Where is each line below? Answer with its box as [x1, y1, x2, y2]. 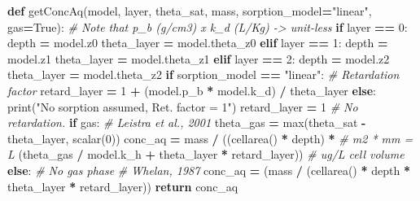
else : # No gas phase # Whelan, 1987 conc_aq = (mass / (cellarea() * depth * [7, 161, 410, 178]
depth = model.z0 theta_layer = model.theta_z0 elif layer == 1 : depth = [7, 34, 388, 51]
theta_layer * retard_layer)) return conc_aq [7, 177, 238, 194]
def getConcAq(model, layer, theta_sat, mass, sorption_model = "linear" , [7, 2, 372, 19]
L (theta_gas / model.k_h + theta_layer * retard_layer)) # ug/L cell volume [7, 146, 405, 163]
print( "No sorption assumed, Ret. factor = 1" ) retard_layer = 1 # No [7, 98, 358, 115]
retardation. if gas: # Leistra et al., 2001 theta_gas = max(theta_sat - [7, 114, 366, 131]
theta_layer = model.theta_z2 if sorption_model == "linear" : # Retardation [7, 66, 400, 83]
